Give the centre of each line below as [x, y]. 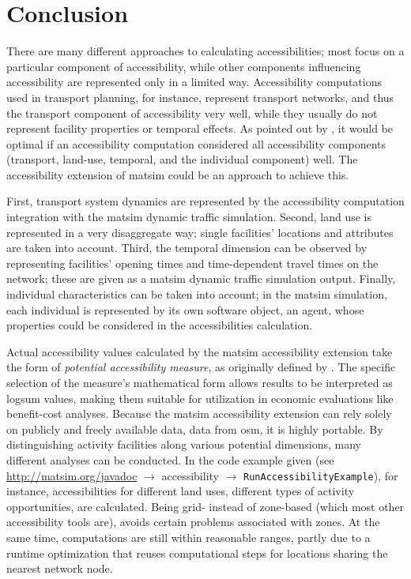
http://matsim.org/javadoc [72, 475]
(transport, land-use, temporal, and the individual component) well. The [182, 159]
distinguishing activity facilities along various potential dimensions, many [184, 444]
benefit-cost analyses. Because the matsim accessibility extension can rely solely [199, 414]
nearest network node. [60, 568]
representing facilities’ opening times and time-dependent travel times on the [192, 263]
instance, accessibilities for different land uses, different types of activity [181, 491]
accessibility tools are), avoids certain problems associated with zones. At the [193, 522]
